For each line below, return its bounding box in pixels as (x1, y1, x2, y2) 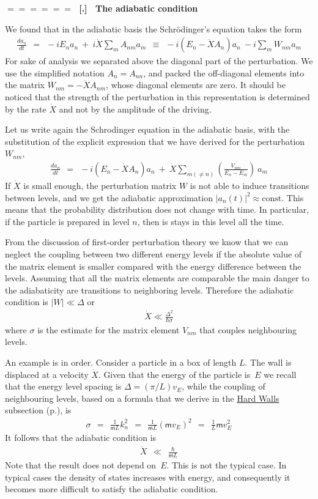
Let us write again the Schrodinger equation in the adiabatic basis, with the (5, 123, 290, 136)
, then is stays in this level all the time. (137, 215, 284, 227)
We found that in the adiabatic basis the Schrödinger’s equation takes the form (5, 22, 302, 35)
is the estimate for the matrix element (37, 323, 180, 336)
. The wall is (245, 356, 292, 369)
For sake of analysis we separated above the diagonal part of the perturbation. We (5, 54, 313, 67)
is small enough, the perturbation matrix (23, 179, 177, 191)
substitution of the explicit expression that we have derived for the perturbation (5, 135, 305, 147)
